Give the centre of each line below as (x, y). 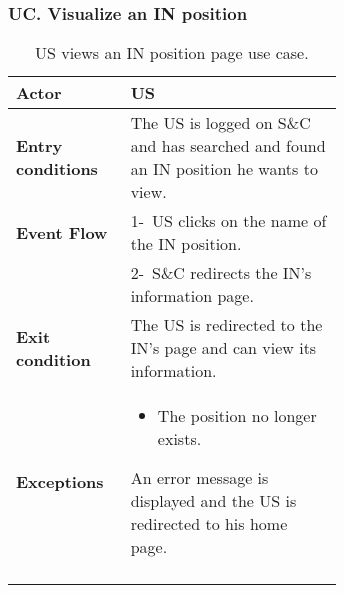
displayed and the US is (213, 501)
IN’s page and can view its (223, 348)
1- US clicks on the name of (228, 221)
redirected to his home (209, 524)
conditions (57, 169)
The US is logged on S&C (220, 123)
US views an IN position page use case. (171, 53)
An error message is (199, 478)
